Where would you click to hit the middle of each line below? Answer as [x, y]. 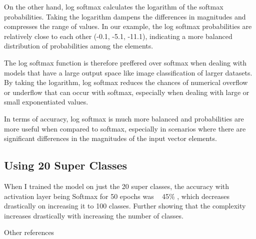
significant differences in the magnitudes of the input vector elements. [110, 138]
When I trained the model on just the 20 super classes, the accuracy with [117, 186]
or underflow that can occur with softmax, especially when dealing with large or [127, 92]
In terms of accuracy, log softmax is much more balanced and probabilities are [124, 118]
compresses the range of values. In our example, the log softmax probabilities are [128, 26]
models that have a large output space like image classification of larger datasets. [128, 72]
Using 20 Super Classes [66, 165]
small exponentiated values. [46, 102]
